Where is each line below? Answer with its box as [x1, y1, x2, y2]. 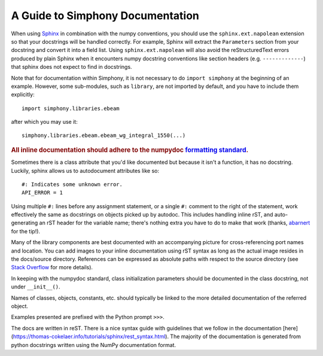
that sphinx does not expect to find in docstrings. [11, 63, 132, 71]
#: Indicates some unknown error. [22, 181, 123, 188]
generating [11, 219, 38, 227]
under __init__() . [11, 283, 60, 290]
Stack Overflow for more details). [11, 264, 93, 271]
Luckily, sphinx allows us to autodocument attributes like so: [11, 167, 160, 174]
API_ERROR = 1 [22, 189, 63, 196]
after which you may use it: [11, 118, 78, 126]
